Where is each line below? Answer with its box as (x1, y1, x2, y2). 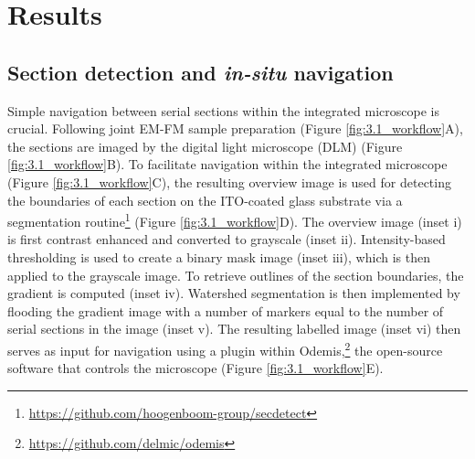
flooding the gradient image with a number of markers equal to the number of (7, 301, 444, 320)
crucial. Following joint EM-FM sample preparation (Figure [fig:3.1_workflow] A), (7, 119, 463, 138)
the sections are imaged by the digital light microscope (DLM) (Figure (7, 136, 403, 155)
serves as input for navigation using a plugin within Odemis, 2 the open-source (7, 337, 443, 359)
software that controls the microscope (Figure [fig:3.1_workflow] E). (7, 358, 384, 378)
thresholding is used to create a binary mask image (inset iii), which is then (7, 247, 430, 266)
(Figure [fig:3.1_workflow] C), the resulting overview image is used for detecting (7, 172, 451, 191)
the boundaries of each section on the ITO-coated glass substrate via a (7, 190, 403, 209)
